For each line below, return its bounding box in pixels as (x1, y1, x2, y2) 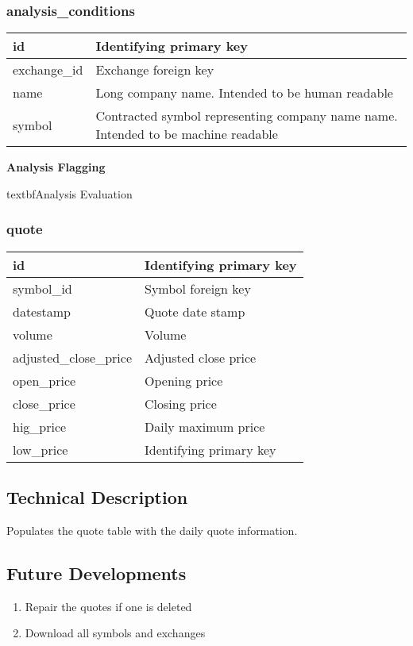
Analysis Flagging (6, 159, 106, 175)
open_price (13, 371, 76, 390)
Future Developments (6, 560, 187, 585)
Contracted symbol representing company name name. (95, 106, 398, 125)
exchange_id (13, 60, 83, 79)
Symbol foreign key (145, 279, 251, 298)
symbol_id (13, 279, 72, 298)
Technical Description (6, 485, 188, 509)
